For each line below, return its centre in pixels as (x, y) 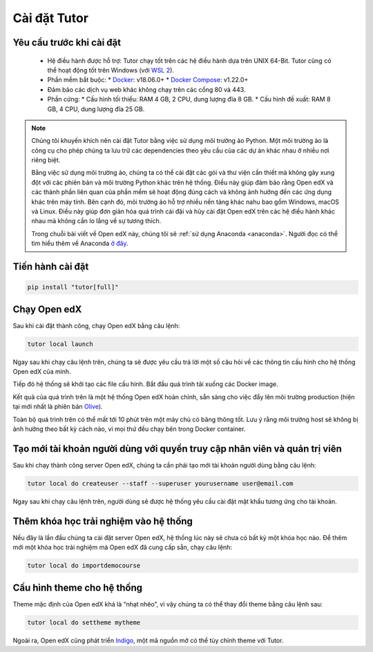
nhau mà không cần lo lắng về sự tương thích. (96, 221)
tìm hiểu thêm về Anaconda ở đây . (80, 243)
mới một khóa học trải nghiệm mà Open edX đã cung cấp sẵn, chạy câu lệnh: (123, 547)
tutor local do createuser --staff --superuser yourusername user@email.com (160, 483)
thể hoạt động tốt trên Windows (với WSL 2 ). (111, 70)
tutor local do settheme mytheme (84, 622)
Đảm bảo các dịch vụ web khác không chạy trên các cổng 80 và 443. (146, 89)
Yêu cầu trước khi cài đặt (67, 42)
